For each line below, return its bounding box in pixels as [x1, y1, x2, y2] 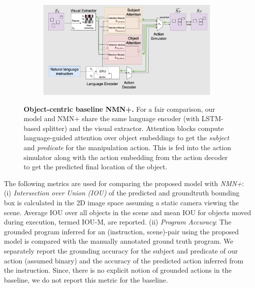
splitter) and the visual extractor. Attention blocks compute [42, 123, 224, 133]
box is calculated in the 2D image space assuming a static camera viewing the [4, 197, 239, 208]
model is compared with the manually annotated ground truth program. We [4, 236, 233, 246]
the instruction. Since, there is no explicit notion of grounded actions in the [4, 265, 232, 275]
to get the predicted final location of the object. [24, 161, 167, 172]
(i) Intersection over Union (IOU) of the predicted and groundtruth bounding [4, 188, 240, 198]
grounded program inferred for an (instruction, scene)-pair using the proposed [4, 226, 239, 236]
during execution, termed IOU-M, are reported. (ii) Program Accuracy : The [4, 217, 231, 227]
